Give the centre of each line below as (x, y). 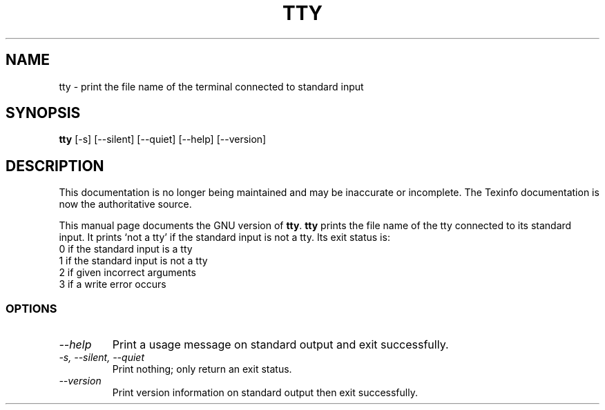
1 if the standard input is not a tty (133, 261)
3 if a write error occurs (113, 284)
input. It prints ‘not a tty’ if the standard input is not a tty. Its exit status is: (224, 237)
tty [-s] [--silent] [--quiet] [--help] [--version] (163, 139)
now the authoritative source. (125, 204)
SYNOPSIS (43, 113)
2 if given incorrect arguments (127, 273)
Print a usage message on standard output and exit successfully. (280, 345)
